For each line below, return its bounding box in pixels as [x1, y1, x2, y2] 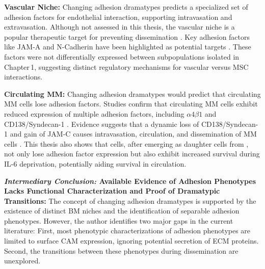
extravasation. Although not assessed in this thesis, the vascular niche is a [4, 21, 235, 32]
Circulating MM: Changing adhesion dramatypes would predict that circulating [4, 88, 261, 99]
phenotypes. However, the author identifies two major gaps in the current [4, 215, 233, 226]
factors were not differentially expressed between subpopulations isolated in [4, 51, 240, 62]
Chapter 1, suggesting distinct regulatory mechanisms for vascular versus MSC [4, 61, 249, 72]
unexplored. [4, 255, 41, 266]
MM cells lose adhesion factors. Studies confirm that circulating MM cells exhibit [4, 98, 258, 109]
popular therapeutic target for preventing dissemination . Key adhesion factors [4, 31, 250, 42]
